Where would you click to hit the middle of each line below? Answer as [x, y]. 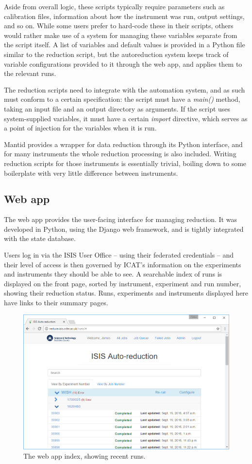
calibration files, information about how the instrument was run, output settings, [124, 16]
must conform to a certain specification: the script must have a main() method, [122, 99]
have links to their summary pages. [56, 303]
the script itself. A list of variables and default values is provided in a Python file [125, 45]
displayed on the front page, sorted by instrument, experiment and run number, [123, 283]
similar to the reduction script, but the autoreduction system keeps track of [116, 54]
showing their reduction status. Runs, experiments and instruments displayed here [126, 293]
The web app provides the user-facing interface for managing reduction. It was [120, 219]
